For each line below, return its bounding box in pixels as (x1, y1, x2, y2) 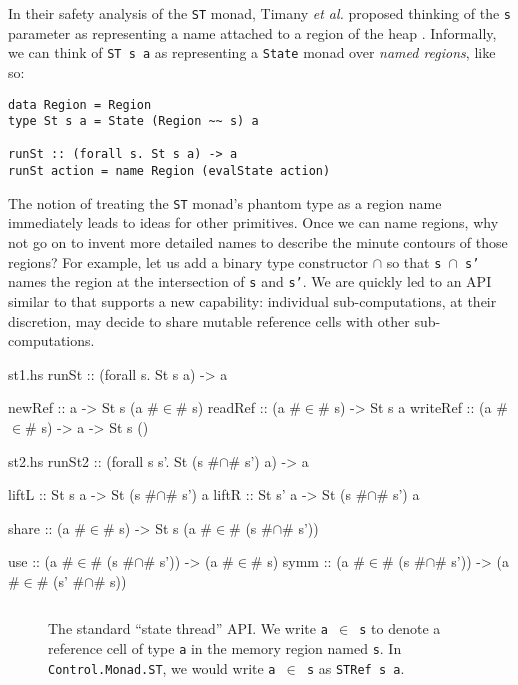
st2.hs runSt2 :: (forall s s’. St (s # (8, 450, 220, 471)
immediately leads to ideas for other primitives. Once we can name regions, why (8, 212, 499, 233)
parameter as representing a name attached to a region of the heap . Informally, (8, 22, 497, 43)
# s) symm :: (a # (250, 551, 365, 572)
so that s (386, 251, 442, 272)
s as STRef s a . (306, 657, 405, 678)
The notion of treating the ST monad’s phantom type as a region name (8, 192, 442, 213)
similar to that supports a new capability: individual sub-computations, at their (8, 290, 497, 311)
